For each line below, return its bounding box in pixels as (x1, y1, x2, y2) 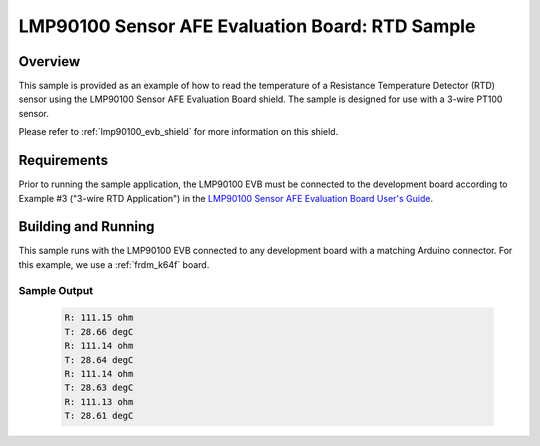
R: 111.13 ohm (64, 396, 134, 407)
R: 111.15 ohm (64, 312, 134, 324)
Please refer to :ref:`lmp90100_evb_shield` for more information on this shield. (18, 126, 339, 138)
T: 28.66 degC (64, 326, 134, 337)
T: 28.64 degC (64, 354, 134, 365)
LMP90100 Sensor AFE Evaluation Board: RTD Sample (18, 15, 476, 37)
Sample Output (18, 283, 94, 297)
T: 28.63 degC (64, 382, 134, 394)
